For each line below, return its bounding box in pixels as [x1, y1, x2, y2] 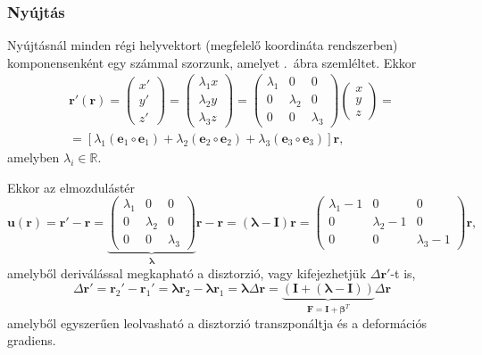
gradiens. [7, 331, 56, 350]
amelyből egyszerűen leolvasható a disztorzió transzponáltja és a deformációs [7, 313, 427, 332]
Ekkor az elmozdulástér [7, 177, 136, 196]
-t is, [390, 264, 416, 283]
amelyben [7, 148, 60, 167]
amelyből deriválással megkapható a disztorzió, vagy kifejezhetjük [7, 264, 367, 283]
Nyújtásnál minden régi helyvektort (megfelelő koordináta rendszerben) [7, 36, 398, 54]
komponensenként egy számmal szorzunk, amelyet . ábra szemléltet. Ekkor [7, 53, 417, 71]
